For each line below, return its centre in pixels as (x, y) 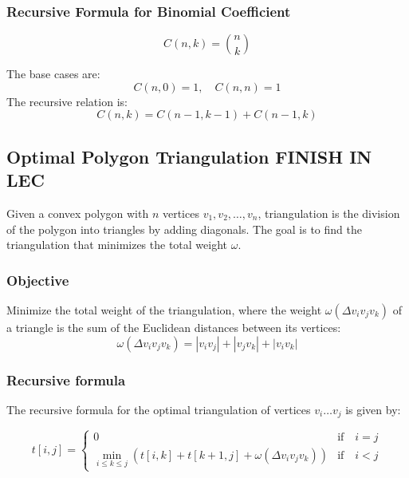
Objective (38, 280)
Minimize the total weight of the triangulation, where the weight (164, 310)
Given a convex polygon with (78, 213)
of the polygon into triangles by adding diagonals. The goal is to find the (184, 229)
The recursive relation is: (67, 101)
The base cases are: (53, 74)
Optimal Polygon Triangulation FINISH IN (189, 156)
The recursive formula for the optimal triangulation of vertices (159, 409)
